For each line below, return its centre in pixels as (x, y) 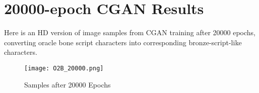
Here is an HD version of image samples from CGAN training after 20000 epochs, (130, 32)
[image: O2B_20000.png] (64, 68)
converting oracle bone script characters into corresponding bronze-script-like (123, 42)
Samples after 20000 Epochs (68, 84)
